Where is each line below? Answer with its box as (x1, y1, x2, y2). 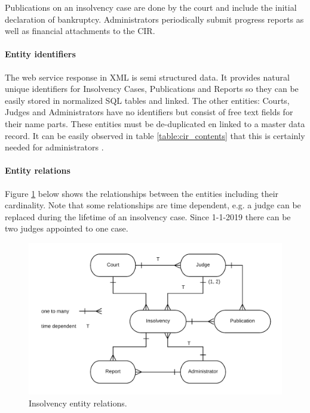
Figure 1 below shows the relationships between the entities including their (5, 187, 279, 199)
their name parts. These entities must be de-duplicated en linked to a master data (5, 117, 305, 130)
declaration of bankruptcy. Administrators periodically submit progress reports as (5, 13, 304, 25)
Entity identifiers (5, 48, 76, 60)
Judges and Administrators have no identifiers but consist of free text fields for (5, 106, 293, 118)
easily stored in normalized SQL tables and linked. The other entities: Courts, (5, 94, 290, 106)
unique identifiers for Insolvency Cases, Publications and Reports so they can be (5, 82, 299, 95)
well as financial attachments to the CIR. (5, 24, 155, 37)
